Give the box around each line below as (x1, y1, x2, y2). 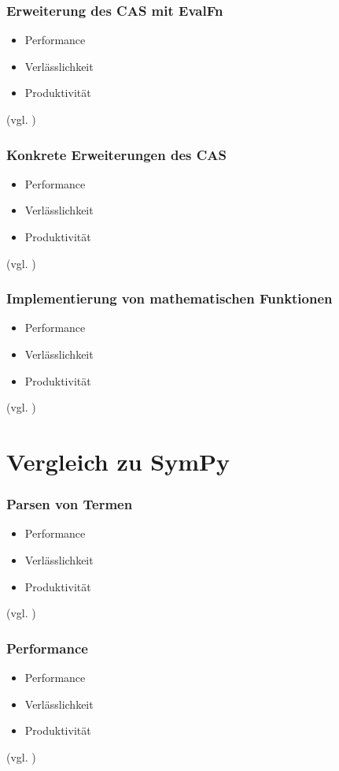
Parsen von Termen (6, 494, 133, 514)
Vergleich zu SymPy (6, 445, 230, 477)
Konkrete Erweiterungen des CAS (6, 144, 227, 164)
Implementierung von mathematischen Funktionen (6, 289, 333, 308)
